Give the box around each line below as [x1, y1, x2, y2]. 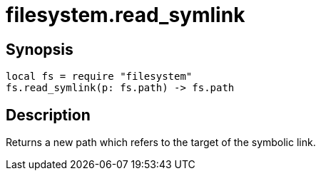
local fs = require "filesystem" [6, 71, 193, 83]
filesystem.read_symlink [6, 3, 245, 27]
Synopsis [6, 40, 73, 58]
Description [6, 105, 91, 124]
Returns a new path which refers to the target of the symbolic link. [6, 136, 316, 149]
